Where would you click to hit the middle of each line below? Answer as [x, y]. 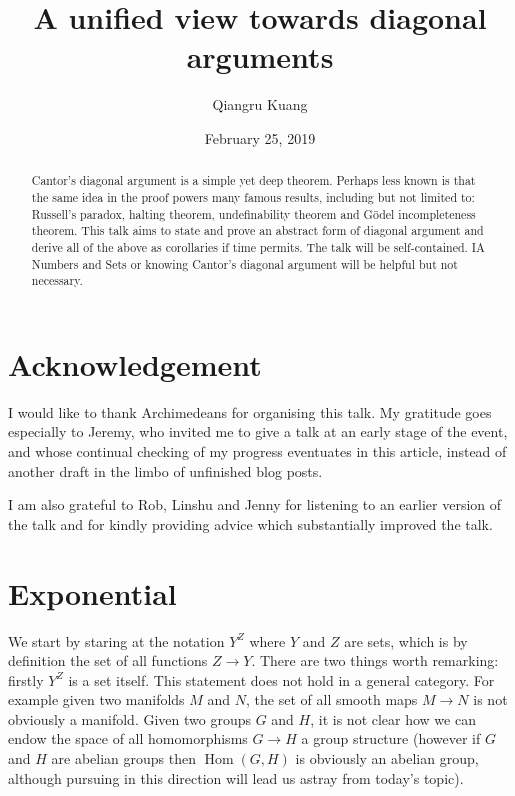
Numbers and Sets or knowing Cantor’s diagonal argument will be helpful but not [244, 263]
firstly [26, 679]
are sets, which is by [406, 640]
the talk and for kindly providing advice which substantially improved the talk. [250, 523]
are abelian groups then [123, 758]
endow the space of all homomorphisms [128, 738]
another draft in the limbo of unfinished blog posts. [165, 470]
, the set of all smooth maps [332, 699]
